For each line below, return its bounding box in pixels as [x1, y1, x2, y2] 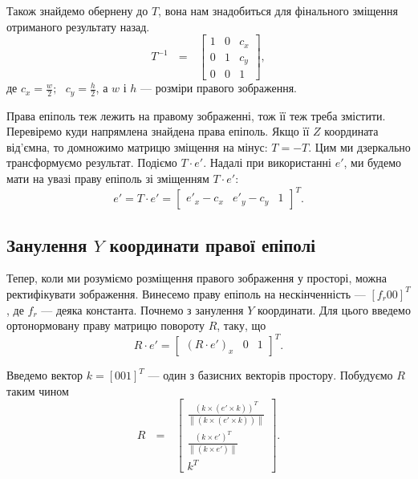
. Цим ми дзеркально [308, 138, 411, 155]
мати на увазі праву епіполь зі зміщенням [6, 170, 209, 187]
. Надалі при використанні [203, 154, 331, 171]
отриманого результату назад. [6, 18, 150, 35]
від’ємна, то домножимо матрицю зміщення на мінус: [6, 138, 268, 155]
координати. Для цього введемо [257, 301, 411, 318]
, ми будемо [343, 154, 402, 171]
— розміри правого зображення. [140, 79, 298, 96]
